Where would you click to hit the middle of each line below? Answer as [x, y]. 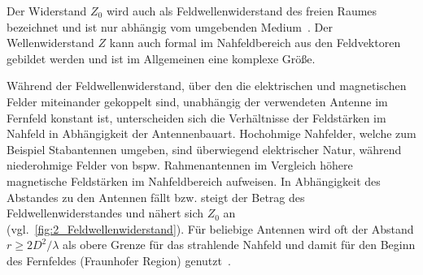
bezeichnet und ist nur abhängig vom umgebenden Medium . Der [170, 26]
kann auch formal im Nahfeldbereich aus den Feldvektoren [255, 43]
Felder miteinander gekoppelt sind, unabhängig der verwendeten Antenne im [197, 101]
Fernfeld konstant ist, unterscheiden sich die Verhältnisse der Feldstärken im [196, 117]
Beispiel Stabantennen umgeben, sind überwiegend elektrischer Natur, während [204, 149]
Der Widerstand [47, 11]
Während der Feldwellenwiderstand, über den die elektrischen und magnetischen [207, 86]
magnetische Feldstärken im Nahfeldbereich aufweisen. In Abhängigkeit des [194, 180]
